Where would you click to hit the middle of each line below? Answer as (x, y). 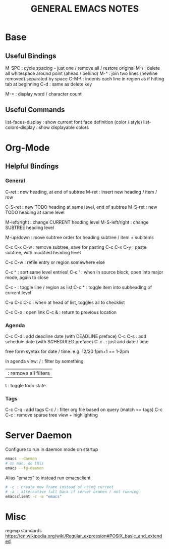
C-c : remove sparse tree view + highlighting (52, 415)
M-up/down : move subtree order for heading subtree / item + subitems (79, 237)
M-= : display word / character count (43, 94)
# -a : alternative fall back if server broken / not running (72, 492)
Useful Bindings (31, 56)
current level (18, 292)
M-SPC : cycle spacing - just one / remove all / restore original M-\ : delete (83, 68)
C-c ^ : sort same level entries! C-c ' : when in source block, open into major (84, 272)
